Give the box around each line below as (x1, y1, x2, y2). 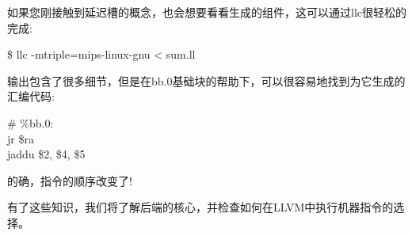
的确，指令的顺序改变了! (7, 172, 132, 188)
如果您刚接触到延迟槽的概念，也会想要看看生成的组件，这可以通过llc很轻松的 (7, 4, 406, 20)
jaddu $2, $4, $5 (7, 146, 86, 162)
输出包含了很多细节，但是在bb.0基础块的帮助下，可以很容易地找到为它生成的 (7, 72, 406, 89)
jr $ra (7, 130, 34, 147)
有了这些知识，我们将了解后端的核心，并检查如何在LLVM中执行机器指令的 (7, 199, 394, 215)
